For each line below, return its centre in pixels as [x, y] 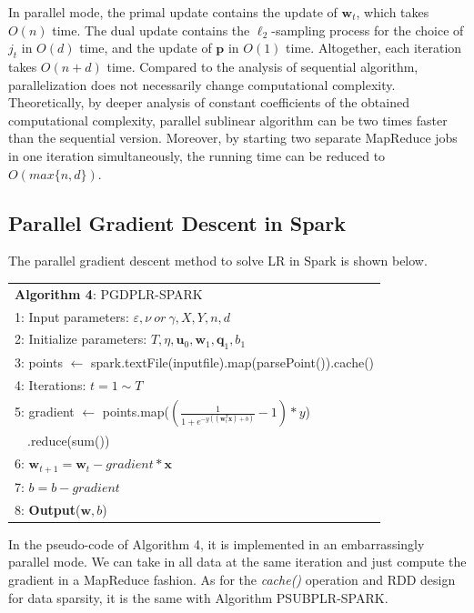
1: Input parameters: [72, 316]
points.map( [136, 412]
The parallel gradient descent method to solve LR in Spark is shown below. [218, 261]
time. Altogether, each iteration [374, 48]
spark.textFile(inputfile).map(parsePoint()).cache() [233, 362]
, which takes [393, 12]
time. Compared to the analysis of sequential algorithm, [262, 66]
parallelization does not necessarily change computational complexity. [202, 84]
